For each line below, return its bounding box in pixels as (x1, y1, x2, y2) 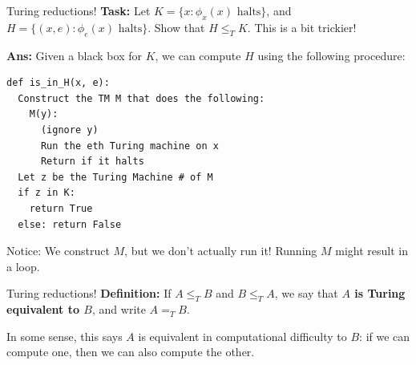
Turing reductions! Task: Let (6, 2, 151, 18)
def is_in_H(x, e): (6, 77, 110, 89)
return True (29, 202, 93, 214)
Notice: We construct (6, 242, 110, 259)
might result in (335, 242, 408, 259)
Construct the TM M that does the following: (18, 92, 265, 104)
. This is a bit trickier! (247, 18, 357, 35)
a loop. (6, 258, 40, 274)
